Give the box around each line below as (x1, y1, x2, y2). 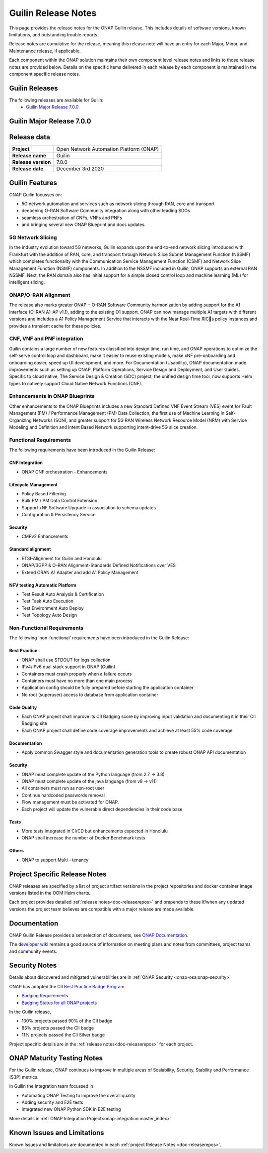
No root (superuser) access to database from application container (21, 692, 159, 697)
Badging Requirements (21, 993, 68, 999)
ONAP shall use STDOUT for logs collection (21, 657, 111, 663)
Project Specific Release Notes (9, 870, 107, 878)
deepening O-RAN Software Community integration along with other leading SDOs (21, 208, 191, 214)
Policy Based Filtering (21, 490, 67, 496)
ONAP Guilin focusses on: (9, 192, 62, 198)
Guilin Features (9, 178, 57, 187)
